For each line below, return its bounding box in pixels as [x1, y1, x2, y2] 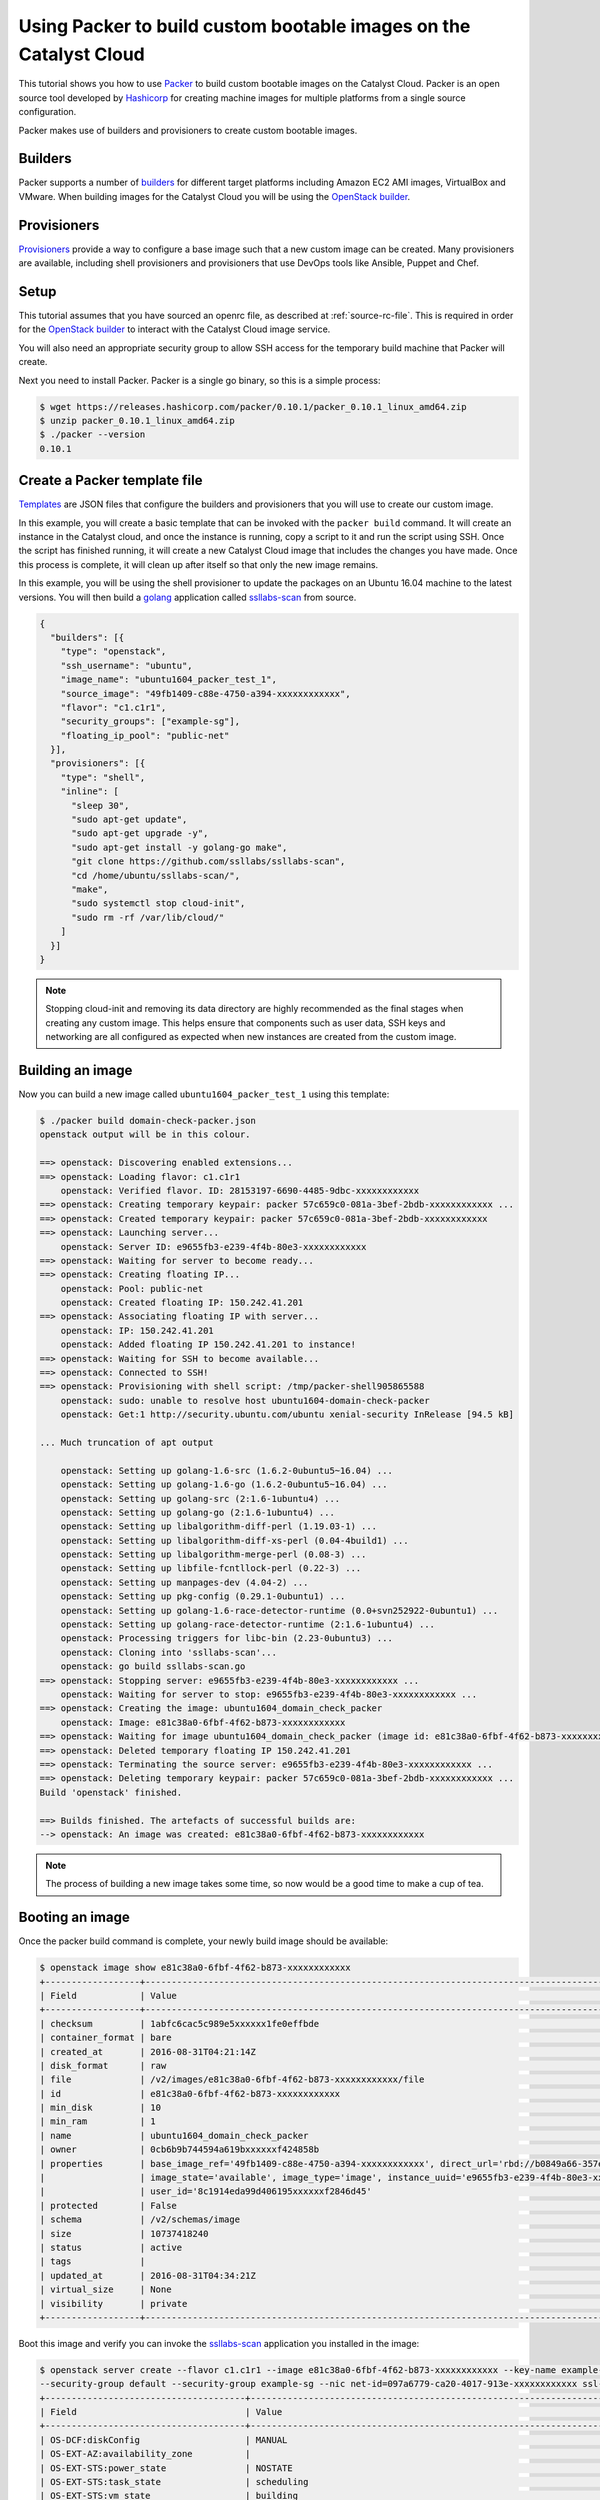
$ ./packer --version [39, 429, 146, 440]
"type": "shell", [60, 771, 146, 783]
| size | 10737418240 [39, 2228, 209, 2239]
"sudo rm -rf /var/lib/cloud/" [71, 911, 225, 923]
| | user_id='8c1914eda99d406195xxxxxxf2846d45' [39, 2186, 372, 2197]
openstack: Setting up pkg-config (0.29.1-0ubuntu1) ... [60, 1591, 346, 1602]
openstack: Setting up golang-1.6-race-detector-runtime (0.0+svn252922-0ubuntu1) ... [60, 1605, 499, 1616]
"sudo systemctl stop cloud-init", [71, 898, 246, 909]
